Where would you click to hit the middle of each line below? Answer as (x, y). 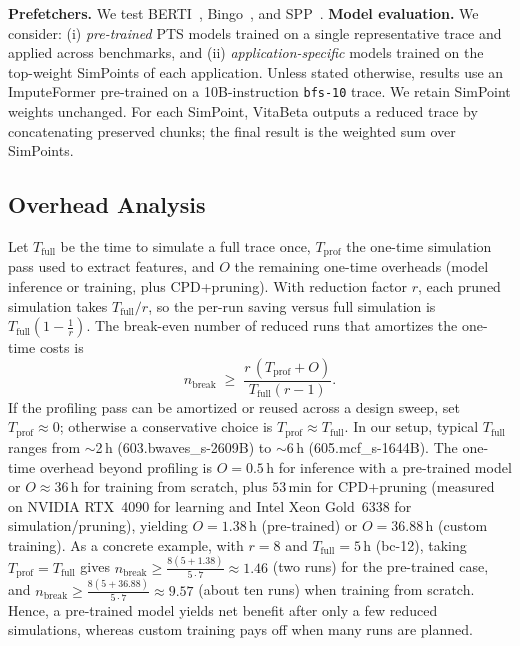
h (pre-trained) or (303, 525)
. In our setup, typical (411, 426)
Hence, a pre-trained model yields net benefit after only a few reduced (223, 609)
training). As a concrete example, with (126, 544)
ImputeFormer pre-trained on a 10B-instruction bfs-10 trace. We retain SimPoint (259, 91)
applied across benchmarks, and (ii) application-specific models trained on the (246, 52)
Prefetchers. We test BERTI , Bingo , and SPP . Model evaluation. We (243, 13)
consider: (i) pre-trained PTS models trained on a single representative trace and (255, 32)
